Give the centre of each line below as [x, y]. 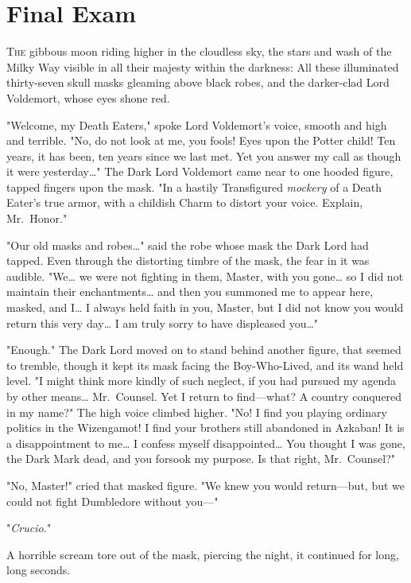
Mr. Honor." [37, 218]
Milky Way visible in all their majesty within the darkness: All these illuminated [203, 66]
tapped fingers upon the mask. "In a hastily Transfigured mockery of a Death [194, 187]
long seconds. [39, 570]
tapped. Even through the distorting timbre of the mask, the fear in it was [188, 260]
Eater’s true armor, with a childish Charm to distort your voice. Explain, [185, 202]
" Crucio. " [29, 528]
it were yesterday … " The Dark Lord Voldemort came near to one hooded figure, [200, 171]
